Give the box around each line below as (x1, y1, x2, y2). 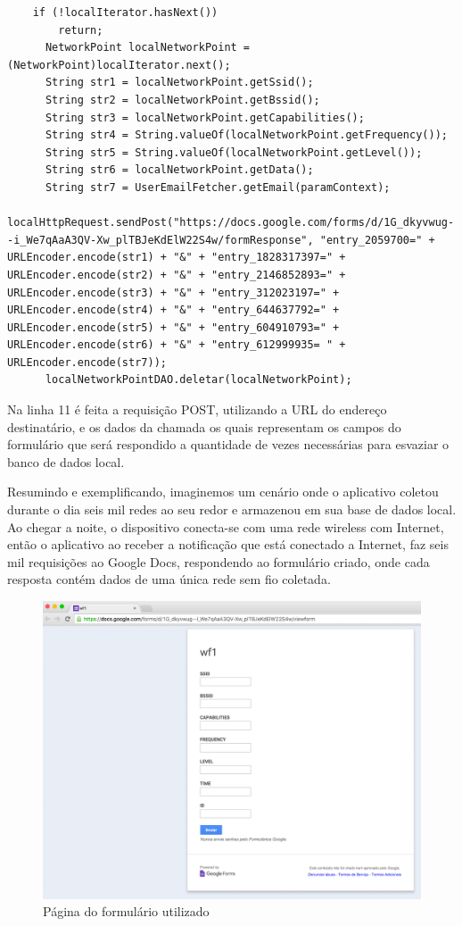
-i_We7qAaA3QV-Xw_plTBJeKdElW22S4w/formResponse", (7, 233, 314, 246)
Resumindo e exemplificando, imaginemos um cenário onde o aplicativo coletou (7, 482, 439, 501)
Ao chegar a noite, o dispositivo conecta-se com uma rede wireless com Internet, (7, 517, 444, 536)
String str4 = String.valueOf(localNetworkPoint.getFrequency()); (45, 129, 448, 142)
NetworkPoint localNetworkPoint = (45, 41, 251, 54)
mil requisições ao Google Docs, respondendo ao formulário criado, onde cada (7, 552, 430, 571)
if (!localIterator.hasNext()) (32, 6, 219, 19)
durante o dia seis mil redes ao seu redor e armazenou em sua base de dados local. (7, 500, 457, 519)
